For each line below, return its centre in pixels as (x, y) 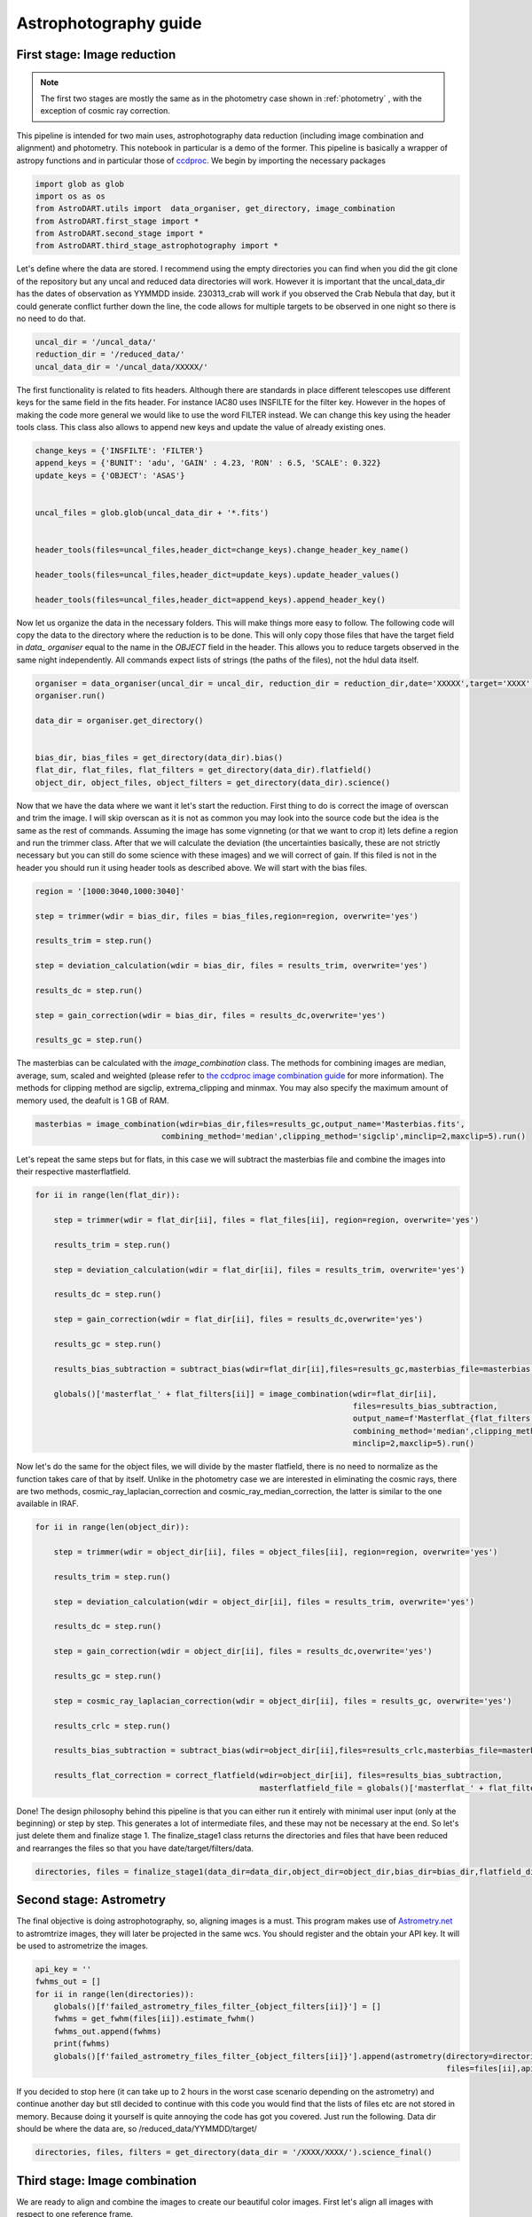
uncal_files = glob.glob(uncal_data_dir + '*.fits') (152, 513)
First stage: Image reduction (96, 55)
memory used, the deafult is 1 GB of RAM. (93, 1101)
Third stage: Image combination (106, 2180)
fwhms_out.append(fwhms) (108, 2031)
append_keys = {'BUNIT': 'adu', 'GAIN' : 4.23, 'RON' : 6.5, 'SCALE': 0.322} (208, 463)
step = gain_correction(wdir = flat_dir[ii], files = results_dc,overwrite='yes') (239, 1320)
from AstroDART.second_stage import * (119, 234)
